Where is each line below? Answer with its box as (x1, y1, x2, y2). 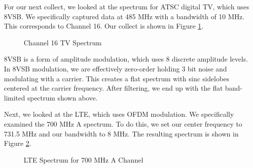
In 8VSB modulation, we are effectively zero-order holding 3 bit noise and (4, 63, 227, 73)
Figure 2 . (4, 138, 32, 148)
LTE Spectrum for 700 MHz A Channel (24, 154, 144, 165)
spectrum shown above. (27, 92, 98, 102)
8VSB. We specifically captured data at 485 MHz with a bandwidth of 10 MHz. (4, 11, 245, 21)
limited (4, 92, 25, 102)
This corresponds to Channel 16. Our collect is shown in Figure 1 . (4, 21, 204, 31)
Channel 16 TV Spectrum (24, 37, 102, 47)
